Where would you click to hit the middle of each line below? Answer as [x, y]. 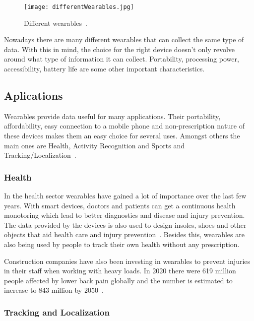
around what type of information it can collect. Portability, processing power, [122, 59]
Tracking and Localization [57, 312]
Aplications [33, 96]
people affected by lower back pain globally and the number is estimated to [118, 280]
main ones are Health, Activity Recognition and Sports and [95, 145]
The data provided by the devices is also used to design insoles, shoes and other [125, 225]
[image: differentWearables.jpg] [79, 7]
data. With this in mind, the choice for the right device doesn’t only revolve [120, 49]
